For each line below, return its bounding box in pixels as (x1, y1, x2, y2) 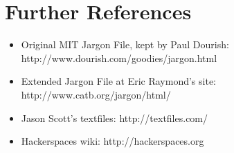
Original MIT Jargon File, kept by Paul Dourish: (21, 37, 229, 52)
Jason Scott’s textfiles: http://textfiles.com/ (21, 110, 208, 125)
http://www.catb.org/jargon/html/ (21, 87, 171, 101)
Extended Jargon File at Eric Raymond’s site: (21, 74, 217, 88)
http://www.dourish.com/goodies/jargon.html (21, 50, 217, 65)
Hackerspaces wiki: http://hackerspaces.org (21, 134, 204, 148)
